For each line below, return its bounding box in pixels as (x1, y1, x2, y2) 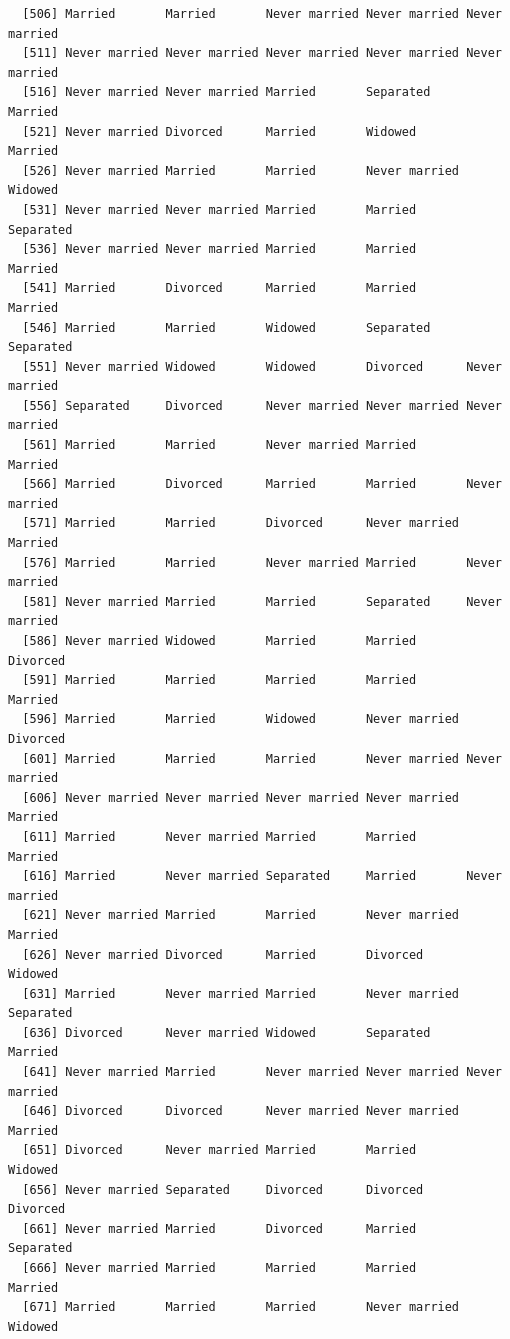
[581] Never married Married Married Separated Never (22, 594, 502, 609)
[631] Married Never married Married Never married (22, 986, 460, 1001)
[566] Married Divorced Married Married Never (22, 477, 502, 492)
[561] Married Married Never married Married (22, 438, 417, 453)
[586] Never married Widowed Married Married (22, 634, 417, 648)
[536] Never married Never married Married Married (22, 242, 417, 257)
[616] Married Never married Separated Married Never (22, 869, 502, 884)
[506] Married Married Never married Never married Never (22, 7, 502, 21)
